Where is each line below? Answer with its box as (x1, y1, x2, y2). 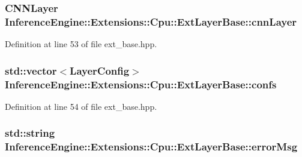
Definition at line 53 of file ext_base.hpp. (5, 38, 157, 50)
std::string (5, 125, 55, 140)
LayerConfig (70, 63, 130, 78)
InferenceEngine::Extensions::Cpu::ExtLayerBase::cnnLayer (5, 14, 297, 29)
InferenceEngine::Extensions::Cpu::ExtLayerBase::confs (5, 76, 277, 91)
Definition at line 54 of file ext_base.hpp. (5, 100, 157, 112)
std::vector (5, 63, 57, 78)
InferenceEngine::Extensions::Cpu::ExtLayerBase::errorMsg (5, 139, 298, 154)
